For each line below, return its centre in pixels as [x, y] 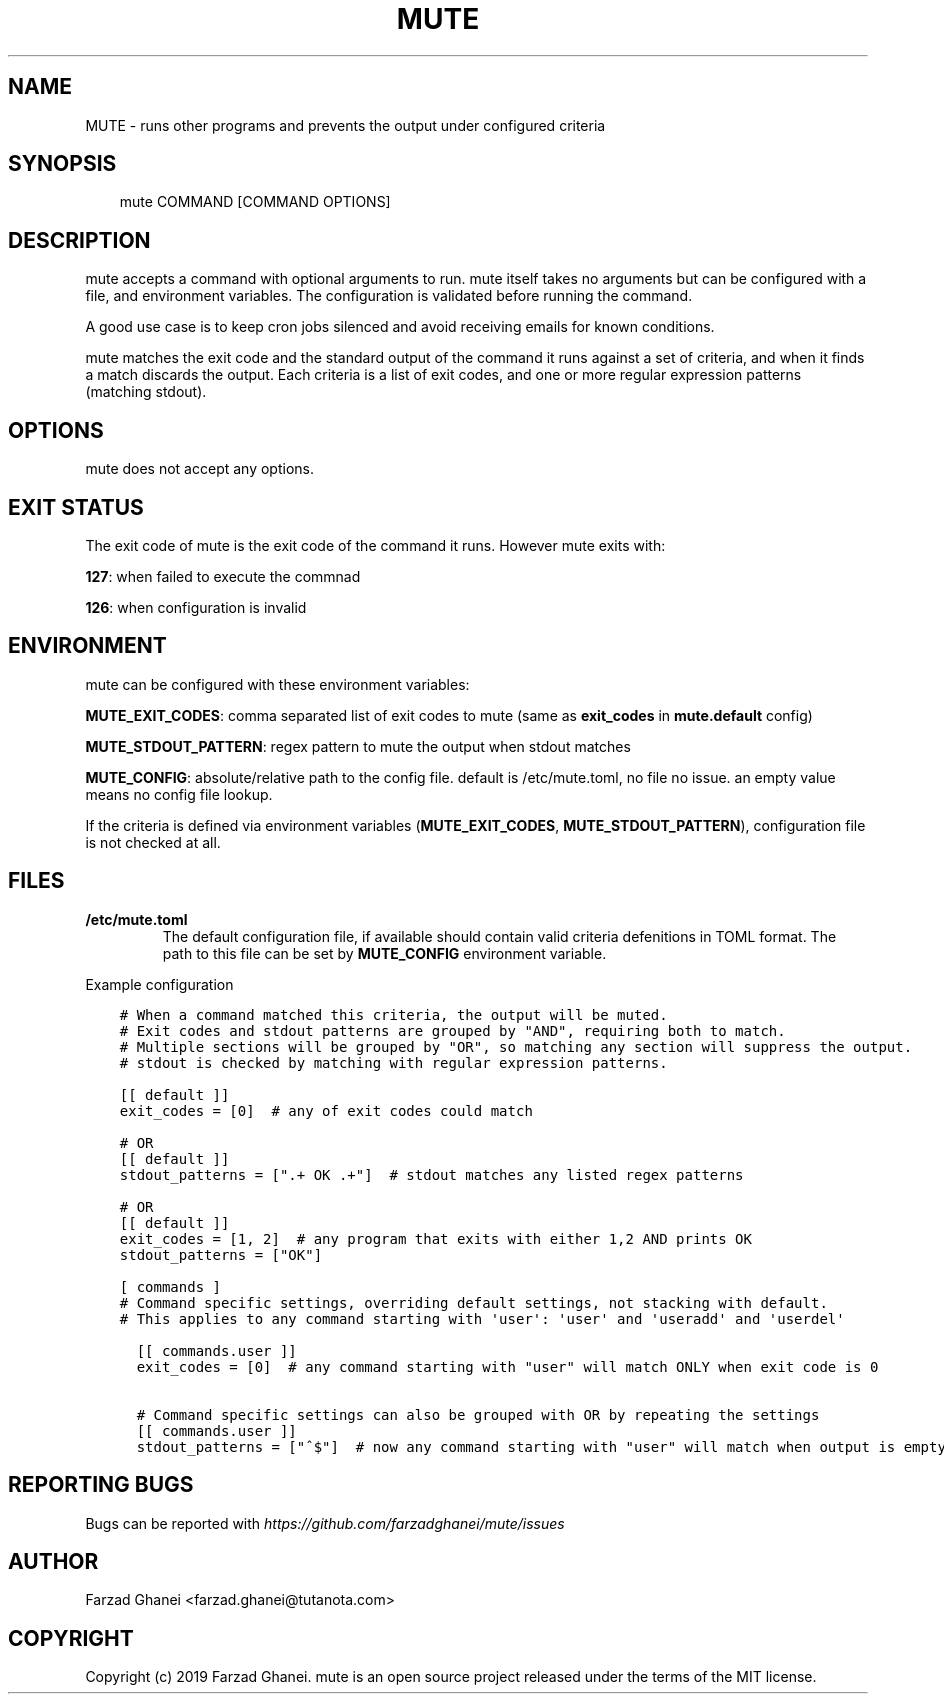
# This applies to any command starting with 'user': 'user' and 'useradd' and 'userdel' [482, 1318]
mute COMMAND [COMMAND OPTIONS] [255, 202]
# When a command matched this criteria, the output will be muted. [393, 1014]
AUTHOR [53, 1561]
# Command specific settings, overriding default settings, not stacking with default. [473, 1302]
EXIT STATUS [76, 507]
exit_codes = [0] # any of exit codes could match [326, 1110]
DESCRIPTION [79, 240]
